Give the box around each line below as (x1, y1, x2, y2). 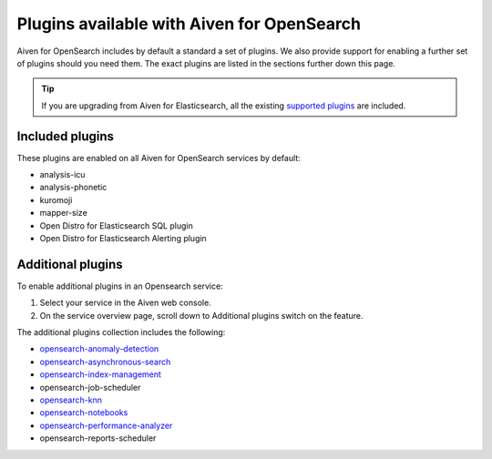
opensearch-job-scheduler (39, 382, 141, 393)
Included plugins (16, 128, 114, 144)
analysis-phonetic (39, 182, 108, 193)
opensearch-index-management (39, 369, 161, 380)
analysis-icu (39, 169, 86, 180)
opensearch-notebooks (39, 407, 128, 418)
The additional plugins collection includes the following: (16, 327, 226, 338)
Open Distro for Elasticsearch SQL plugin (39, 219, 193, 231)
